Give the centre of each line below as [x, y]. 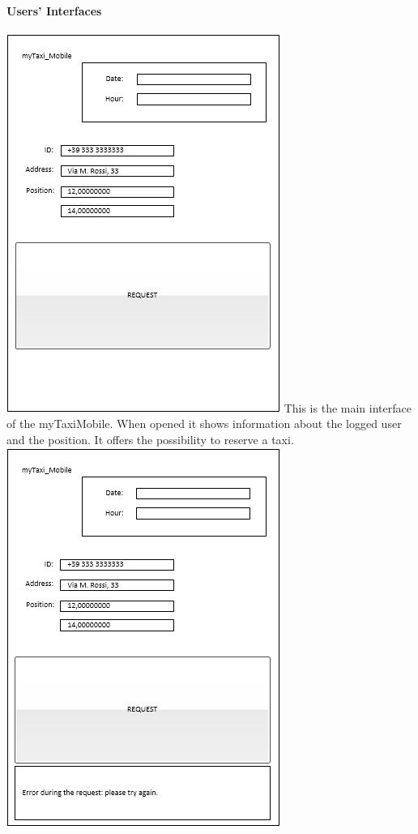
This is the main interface [348, 407]
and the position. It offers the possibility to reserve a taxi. [150, 439]
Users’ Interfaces [54, 10]
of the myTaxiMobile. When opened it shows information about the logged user [204, 423]
